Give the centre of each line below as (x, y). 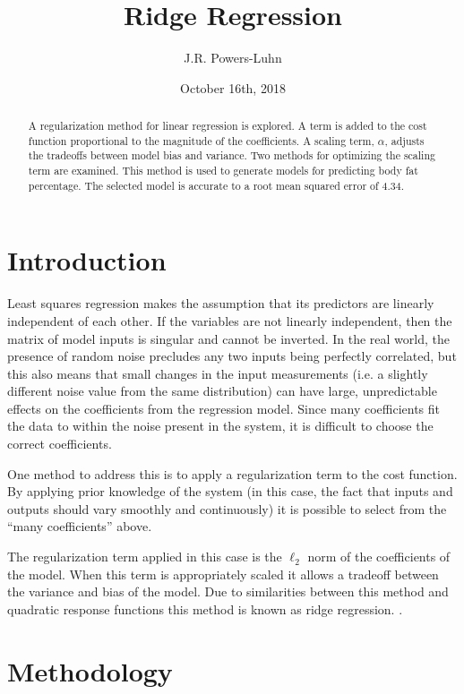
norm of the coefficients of (379, 557)
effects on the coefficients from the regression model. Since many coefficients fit (224, 408)
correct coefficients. (60, 444)
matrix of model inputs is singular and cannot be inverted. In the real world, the (228, 338)
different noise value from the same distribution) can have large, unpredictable (222, 391)
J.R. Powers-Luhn (233, 58)
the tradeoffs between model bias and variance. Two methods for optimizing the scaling (232, 155)
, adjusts (404, 140)
